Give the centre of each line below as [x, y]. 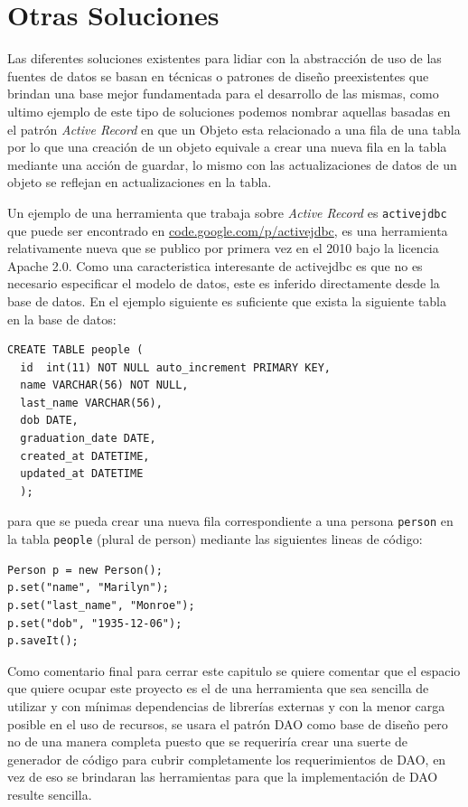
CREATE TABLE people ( [75, 350]
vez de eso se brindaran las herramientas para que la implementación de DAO [223, 777]
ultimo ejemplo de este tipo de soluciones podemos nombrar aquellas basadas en [229, 111]
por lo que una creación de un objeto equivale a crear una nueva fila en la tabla [227, 147]
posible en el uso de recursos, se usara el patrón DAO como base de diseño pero [228, 723]
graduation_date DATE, [88, 439]
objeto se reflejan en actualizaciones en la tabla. [140, 182]
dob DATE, [49, 421]
